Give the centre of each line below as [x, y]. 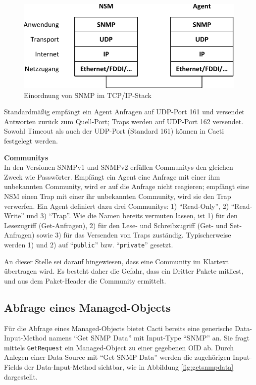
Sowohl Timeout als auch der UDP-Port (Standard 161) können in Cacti [114, 131]
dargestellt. [21, 376]
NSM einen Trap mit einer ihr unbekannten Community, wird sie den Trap [118, 196]
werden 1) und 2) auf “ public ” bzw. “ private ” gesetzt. [89, 244]
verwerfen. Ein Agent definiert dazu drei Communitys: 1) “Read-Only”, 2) [117, 206]
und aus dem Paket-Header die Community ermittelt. [85, 280]
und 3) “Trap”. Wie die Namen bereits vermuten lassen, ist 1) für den [132, 216]
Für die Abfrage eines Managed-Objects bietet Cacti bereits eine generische [118, 328]
